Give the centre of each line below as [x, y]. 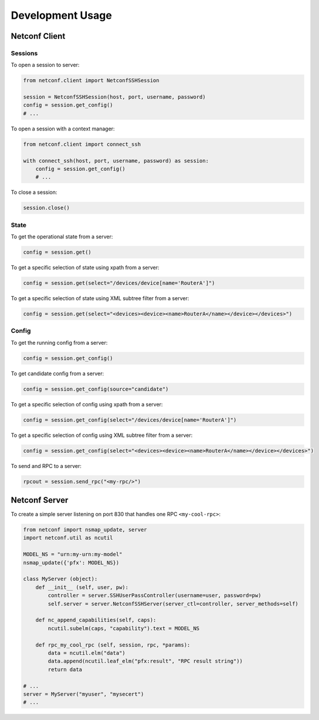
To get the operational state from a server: [62, 237]
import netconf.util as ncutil [68, 538]
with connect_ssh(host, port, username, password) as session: [116, 161]
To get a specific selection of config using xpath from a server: [87, 404]
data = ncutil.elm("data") [86, 653]
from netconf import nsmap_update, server [85, 530]
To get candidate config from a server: [57, 374]
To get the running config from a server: [59, 342]
